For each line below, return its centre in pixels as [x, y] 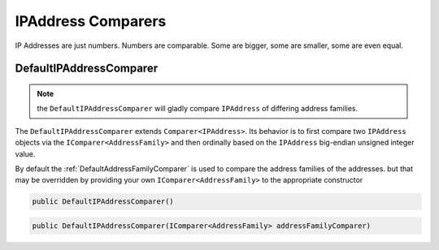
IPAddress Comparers [91, 21]
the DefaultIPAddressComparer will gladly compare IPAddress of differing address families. [198, 109]
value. [25, 153]
